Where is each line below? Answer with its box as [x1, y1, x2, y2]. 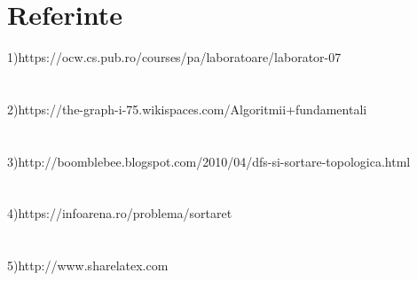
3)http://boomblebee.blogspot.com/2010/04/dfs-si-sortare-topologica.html [7, 152, 411, 170]
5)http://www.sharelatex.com [7, 256, 169, 275]
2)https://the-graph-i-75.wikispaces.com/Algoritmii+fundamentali [7, 99, 367, 118]
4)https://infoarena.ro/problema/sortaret [7, 204, 232, 222]
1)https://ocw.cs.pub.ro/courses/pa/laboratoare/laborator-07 [7, 48, 342, 66]
